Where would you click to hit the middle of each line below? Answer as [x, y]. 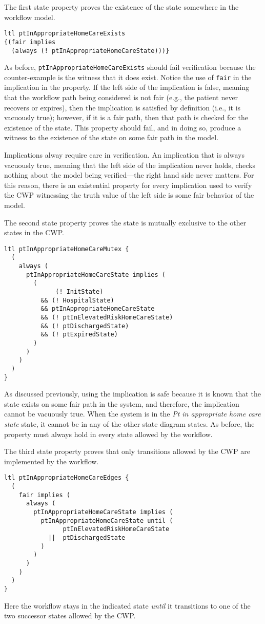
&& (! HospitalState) [77, 300]
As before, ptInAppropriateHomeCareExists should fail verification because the [130, 67]
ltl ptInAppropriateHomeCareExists [65, 34]
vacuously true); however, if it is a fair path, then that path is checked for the [126, 117]
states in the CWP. [34, 232]
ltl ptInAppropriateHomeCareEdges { [67, 478]
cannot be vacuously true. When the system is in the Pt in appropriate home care [132, 414]
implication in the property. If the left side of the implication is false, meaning [127, 87]
